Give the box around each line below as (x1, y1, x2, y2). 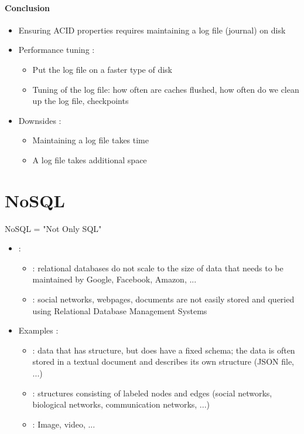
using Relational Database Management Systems (32, 304, 207, 317)
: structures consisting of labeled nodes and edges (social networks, (32, 386, 272, 399)
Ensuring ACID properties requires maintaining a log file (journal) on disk (18, 23, 286, 36)
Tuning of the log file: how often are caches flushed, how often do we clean (32, 83, 299, 95)
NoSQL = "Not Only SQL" (5, 222, 102, 234)
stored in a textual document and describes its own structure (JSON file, (32, 355, 294, 368)
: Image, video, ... (32, 418, 95, 430)
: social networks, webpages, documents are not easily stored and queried (32, 293, 295, 305)
